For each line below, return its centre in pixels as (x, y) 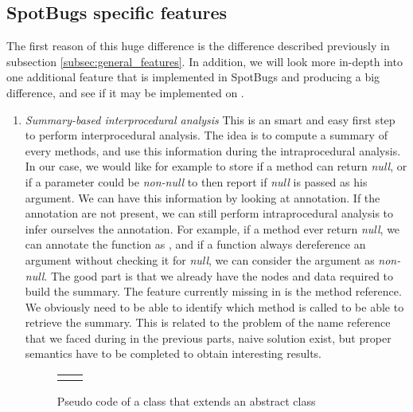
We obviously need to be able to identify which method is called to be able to (214, 306)
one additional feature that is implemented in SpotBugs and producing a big (193, 77)
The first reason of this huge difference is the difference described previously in (198, 46)
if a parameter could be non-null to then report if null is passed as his (196, 181)
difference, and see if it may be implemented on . (125, 92)
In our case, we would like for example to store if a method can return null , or (216, 166)
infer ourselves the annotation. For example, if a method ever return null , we (212, 228)
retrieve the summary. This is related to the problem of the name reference (208, 322)
